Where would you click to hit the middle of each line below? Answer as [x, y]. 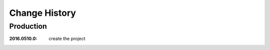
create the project [67, 39]
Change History [42, 13]
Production [28, 26]
